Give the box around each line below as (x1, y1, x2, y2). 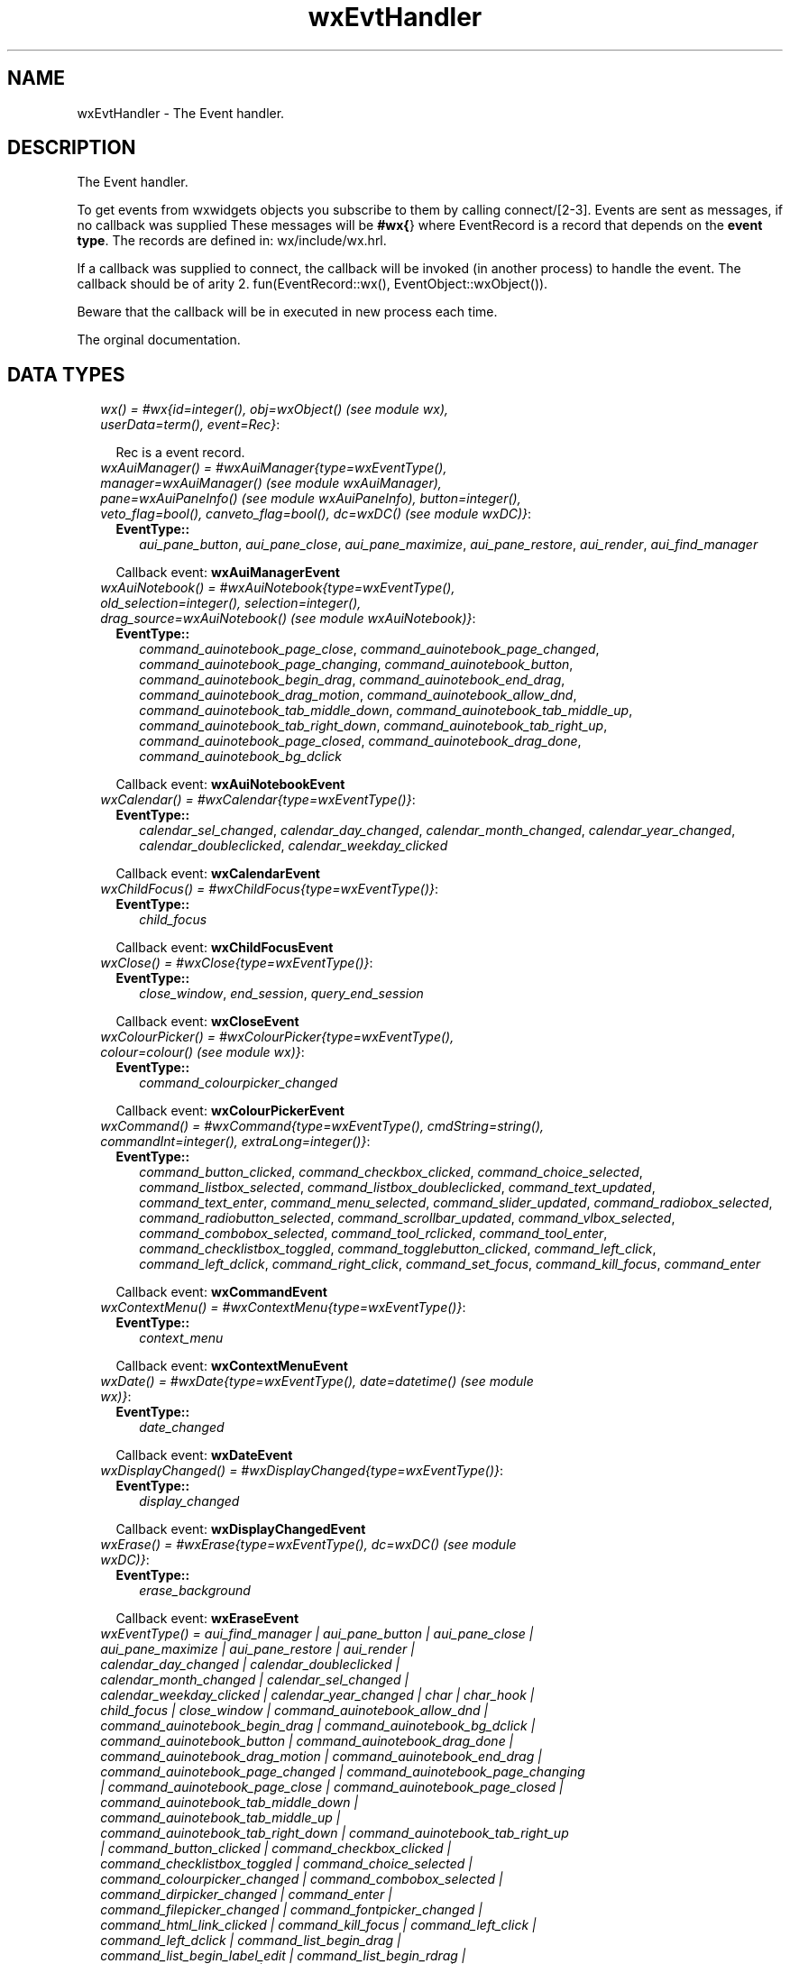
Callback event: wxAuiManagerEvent (115, 564, 340, 581)
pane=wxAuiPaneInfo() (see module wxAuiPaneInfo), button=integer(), (100, 491, 521, 507)
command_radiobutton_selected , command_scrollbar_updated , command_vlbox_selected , (139, 1210, 675, 1226)
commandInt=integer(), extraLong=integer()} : (100, 1133, 371, 1150)
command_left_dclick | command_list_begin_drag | (100, 1932, 401, 1949)
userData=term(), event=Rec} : (100, 417, 280, 433)
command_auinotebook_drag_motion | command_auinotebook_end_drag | (100, 1748, 542, 1765)
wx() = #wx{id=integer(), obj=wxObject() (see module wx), (100, 401, 449, 418)
